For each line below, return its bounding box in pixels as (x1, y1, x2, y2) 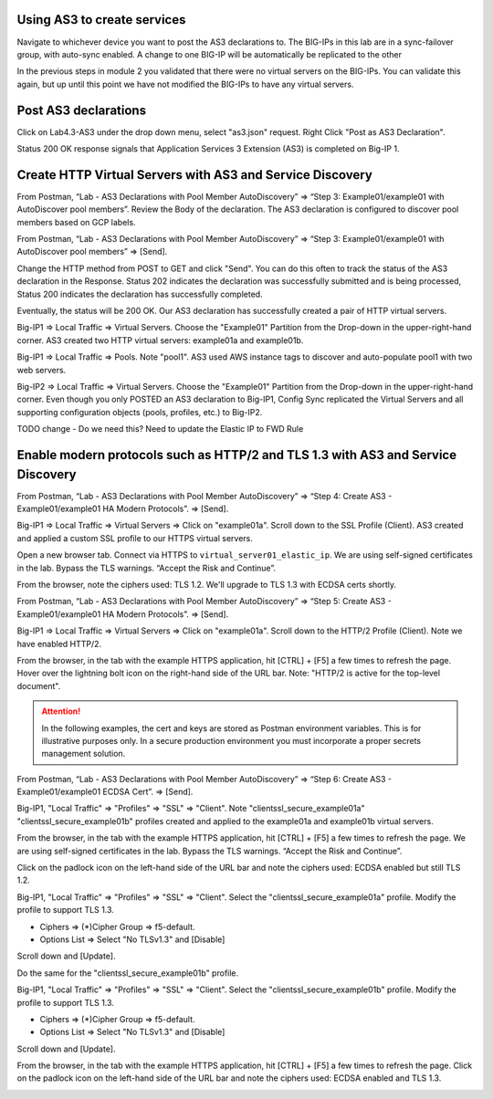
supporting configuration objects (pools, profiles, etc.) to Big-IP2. (16, 406, 263, 417)
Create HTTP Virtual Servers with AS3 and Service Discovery (16, 167, 373, 183)
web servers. (16, 364, 67, 375)
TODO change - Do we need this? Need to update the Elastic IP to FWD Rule (16, 424, 304, 434)
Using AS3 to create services (16, 12, 186, 27)
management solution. (41, 748, 126, 759)
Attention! (41, 706, 81, 717)
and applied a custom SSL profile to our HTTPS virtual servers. (16, 532, 253, 543)
